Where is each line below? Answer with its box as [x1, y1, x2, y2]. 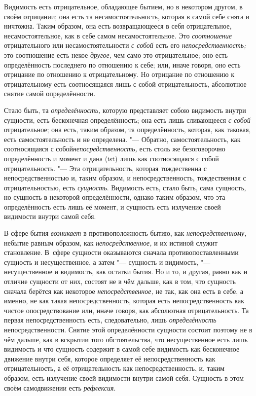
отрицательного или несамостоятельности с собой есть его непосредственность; [4, 40, 246, 50]
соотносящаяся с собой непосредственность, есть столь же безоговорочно [4, 144, 225, 154]
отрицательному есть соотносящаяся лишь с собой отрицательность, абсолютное [4, 78, 247, 89]
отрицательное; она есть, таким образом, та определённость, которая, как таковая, [4, 124, 251, 135]
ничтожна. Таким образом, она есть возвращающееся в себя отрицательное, [4, 21, 232, 31]
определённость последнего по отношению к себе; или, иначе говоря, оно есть [4, 59, 241, 70]
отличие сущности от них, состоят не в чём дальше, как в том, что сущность [4, 276, 236, 287]
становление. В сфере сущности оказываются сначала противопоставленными [4, 247, 239, 257]
